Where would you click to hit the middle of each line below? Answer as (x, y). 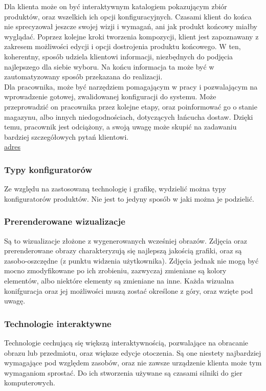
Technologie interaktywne (58, 323)
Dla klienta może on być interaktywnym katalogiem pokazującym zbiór (116, 6)
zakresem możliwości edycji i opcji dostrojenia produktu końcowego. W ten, (123, 46)
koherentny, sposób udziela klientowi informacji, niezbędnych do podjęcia (119, 56)
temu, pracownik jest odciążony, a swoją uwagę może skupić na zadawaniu (120, 127)
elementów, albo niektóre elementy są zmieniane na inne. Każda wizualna (119, 280)
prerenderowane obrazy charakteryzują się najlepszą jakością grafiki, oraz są (123, 251)
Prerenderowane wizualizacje (65, 221)
